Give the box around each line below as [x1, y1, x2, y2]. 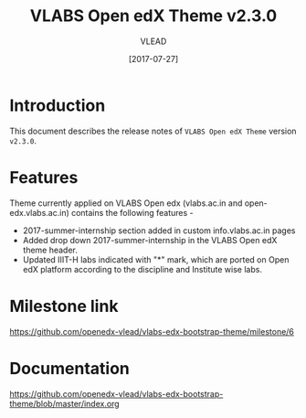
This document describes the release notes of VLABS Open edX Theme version [9, 125, 297, 136]
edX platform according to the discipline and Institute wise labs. [22, 263, 263, 274]
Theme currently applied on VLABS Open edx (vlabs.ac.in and [9, 198, 243, 209]
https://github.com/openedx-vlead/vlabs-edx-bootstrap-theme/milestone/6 [9, 326, 295, 337]
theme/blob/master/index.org [9, 398, 121, 409]
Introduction [9, 95, 106, 115]
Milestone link [9, 295, 119, 316]
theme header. [22, 244, 78, 255]
